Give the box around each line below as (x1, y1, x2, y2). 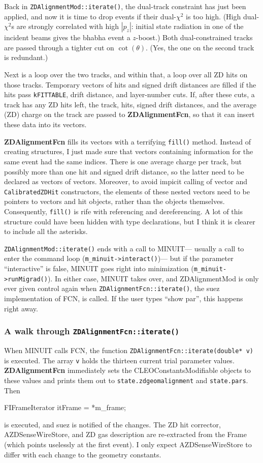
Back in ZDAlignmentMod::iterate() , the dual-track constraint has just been (4, 1, 246, 11)
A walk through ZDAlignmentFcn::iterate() (4, 325, 179, 337)
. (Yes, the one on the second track (146, 42, 254, 52)
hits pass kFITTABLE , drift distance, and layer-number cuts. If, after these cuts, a (4, 89, 255, 100)
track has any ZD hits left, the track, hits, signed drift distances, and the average (4, 99, 257, 109)
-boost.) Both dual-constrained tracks (136, 32, 253, 43)
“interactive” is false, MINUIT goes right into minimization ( (4, 263, 194, 274)
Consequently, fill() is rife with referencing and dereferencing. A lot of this (4, 206, 243, 216)
